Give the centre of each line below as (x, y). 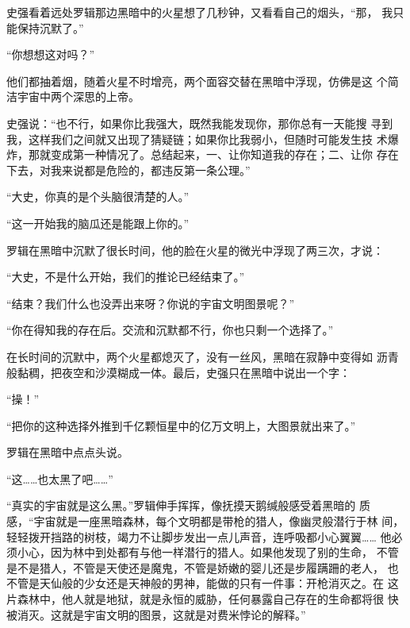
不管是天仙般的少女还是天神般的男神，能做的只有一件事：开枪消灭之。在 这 (203, 583)
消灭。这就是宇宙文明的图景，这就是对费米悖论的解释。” (161, 614)
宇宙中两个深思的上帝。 (78, 96)
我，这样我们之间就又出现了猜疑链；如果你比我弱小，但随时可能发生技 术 (197, 139)
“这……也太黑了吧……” (60, 478)
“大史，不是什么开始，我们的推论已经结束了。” (126, 277)
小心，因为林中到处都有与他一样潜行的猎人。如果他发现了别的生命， (195, 552)
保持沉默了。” (50, 27)
